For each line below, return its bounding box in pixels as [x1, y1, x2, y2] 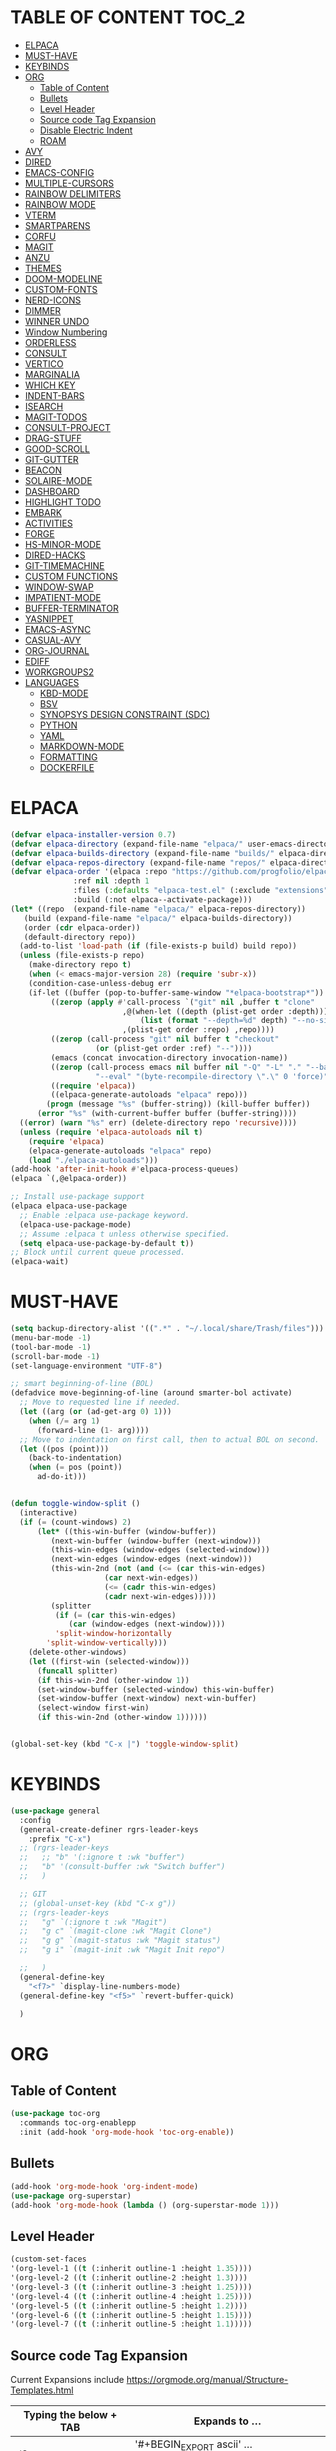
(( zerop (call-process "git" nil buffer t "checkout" [50, 1034, 280, 1045]
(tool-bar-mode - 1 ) [10, 1342, 92, 1352]
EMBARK [24, 506, 63, 518]
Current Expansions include [10, 2374, 125, 2386]
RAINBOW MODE [24, 198, 97, 210]
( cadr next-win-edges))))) [104, 1591, 217, 1601]
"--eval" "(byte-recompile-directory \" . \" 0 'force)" [95, 1071, 329, 1081]
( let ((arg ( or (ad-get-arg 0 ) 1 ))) [19, 1407, 172, 1417]
